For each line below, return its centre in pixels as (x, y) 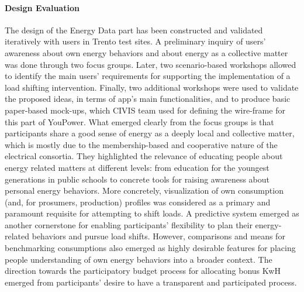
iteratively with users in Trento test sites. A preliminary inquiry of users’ (135, 41)
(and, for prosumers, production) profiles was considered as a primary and (138, 202)
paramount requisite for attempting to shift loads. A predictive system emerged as (152, 213)
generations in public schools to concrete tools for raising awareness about (137, 179)
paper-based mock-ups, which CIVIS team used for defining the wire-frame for (145, 110)
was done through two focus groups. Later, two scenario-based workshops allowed (151, 64)
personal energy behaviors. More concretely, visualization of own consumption (144, 190)
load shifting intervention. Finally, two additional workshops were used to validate (152, 87)
